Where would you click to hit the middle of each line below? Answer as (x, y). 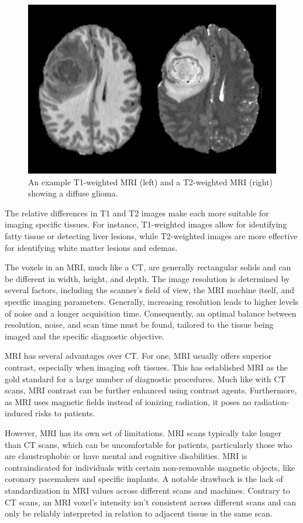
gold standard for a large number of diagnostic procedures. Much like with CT (145, 378)
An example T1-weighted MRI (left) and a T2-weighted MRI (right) (151, 181)
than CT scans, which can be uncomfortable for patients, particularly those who (149, 444)
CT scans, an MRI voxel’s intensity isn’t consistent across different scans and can (151, 502)
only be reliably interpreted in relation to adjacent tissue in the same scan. (139, 513)
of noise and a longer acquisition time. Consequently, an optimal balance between (151, 313)
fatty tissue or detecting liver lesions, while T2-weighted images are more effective (151, 236)
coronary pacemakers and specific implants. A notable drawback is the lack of (144, 479)
